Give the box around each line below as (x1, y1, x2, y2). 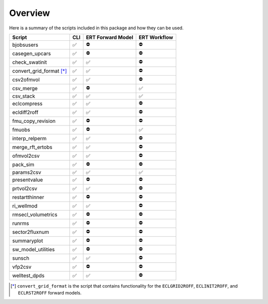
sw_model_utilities (12, 246, 55, 253)
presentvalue (12, 177, 43, 184)
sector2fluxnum (12, 229, 50, 236)
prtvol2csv (12, 185, 37, 192)
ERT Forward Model (86, 34, 134, 41)
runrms (12, 220, 29, 227)
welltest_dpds (12, 272, 45, 279)
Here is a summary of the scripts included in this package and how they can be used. (9, 25, 184, 31)
